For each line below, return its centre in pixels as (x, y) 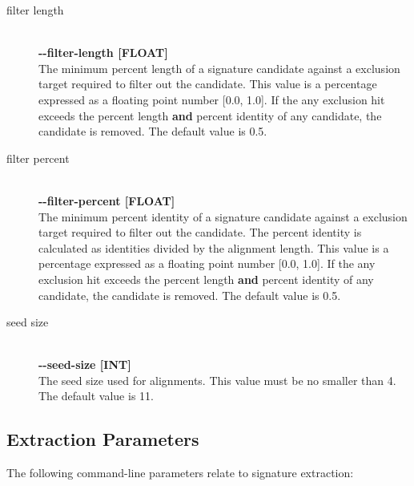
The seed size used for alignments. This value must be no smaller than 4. (217, 380)
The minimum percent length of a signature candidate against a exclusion (219, 68)
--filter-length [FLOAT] (103, 53)
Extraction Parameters (103, 439)
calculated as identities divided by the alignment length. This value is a (214, 247)
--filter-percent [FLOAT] (107, 200)
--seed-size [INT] (85, 364)
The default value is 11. (96, 396)
